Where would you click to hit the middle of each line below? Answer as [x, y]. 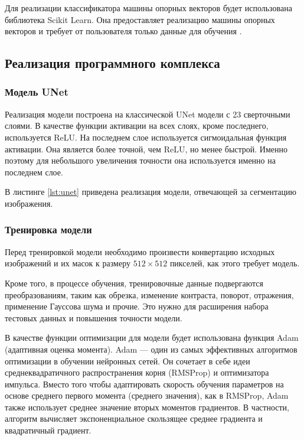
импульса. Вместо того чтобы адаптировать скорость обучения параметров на [144, 384]
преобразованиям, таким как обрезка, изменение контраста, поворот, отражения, [149, 294]
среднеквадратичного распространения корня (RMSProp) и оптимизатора [137, 372]
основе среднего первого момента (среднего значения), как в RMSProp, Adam [147, 395]
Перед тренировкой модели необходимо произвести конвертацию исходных [140, 251]
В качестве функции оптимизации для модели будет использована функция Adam [152, 338]
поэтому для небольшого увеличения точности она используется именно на [140, 160]
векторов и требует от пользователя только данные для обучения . [123, 31]
